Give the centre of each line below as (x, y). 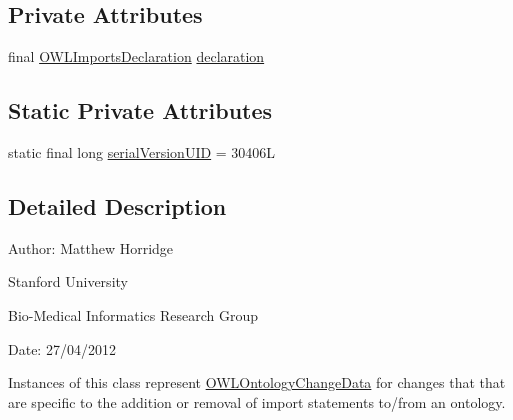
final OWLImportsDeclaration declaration (136, 56)
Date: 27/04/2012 (62, 348)
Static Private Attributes (140, 110)
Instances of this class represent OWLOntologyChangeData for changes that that (257, 382)
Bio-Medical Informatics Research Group (133, 314)
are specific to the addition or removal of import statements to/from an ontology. (257, 401)
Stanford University (68, 281)
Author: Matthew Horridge (91, 247)
